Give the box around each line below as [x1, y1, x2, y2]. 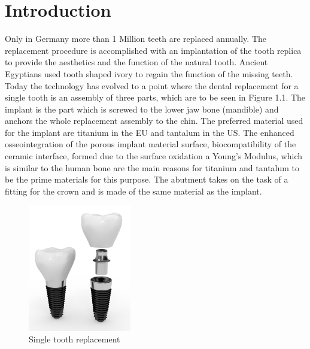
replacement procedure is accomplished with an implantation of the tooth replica [5, 44, 302, 56]
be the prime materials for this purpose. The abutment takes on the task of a [5, 173, 288, 186]
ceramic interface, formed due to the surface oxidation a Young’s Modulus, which [5, 150, 303, 162]
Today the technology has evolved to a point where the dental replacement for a [5, 79, 299, 92]
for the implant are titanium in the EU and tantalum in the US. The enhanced [5, 126, 294, 138]
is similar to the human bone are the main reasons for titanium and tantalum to [5, 161, 300, 174]
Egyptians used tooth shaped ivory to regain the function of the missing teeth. [5, 67, 293, 80]
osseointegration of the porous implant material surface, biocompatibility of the [5, 138, 296, 150]
